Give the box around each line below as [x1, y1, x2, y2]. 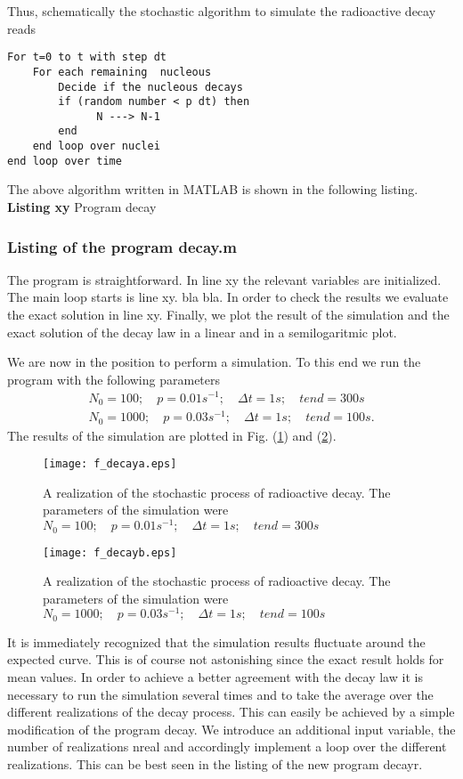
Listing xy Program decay [7, 198, 157, 216]
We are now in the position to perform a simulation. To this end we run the [7, 353, 421, 371]
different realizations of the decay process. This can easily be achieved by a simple [7, 702, 455, 721]
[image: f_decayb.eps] [43, 546, 177, 559]
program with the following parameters [7, 369, 221, 388]
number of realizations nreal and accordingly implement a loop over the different [7, 737, 447, 756]
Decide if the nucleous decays [58, 80, 243, 93]
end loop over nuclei [32, 140, 160, 153]
